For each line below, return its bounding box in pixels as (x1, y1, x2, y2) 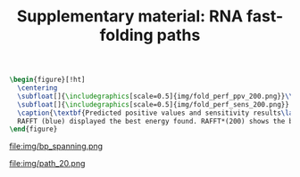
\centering (17, 84, 58, 93)
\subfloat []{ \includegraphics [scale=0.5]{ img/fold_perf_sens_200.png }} (17, 100, 290, 109)
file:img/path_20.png (9, 158, 86, 169)
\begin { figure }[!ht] (9, 76, 87, 84)
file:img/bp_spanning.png (9, 141, 104, 152)
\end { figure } (9, 125, 58, 134)
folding (99, 25, 154, 45)
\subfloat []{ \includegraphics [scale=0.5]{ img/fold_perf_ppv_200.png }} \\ (17, 92, 294, 101)
